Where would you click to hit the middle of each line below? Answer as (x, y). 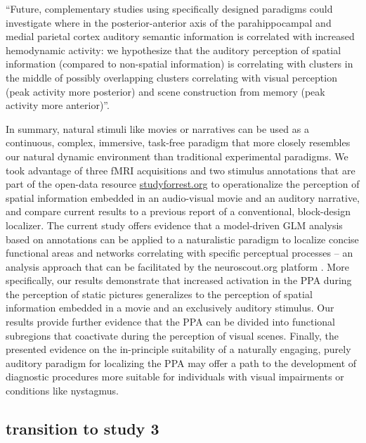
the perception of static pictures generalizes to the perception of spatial (159, 294)
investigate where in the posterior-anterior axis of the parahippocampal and (169, 22)
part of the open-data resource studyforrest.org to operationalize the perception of (183, 184)
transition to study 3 (83, 429)
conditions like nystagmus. (62, 391)
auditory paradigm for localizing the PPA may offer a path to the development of (181, 362)
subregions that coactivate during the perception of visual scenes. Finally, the (172, 335)
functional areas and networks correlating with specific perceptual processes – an (179, 253)
